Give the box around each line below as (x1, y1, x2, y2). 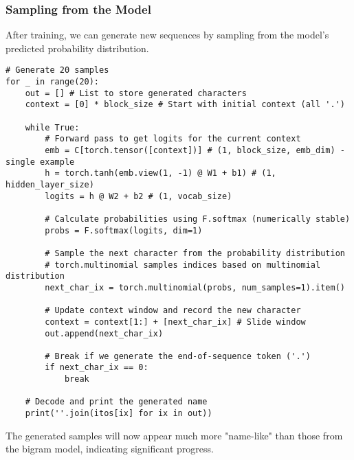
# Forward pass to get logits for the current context (45, 134, 301, 144)
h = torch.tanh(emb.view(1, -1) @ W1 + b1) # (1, (45, 168, 276, 179)
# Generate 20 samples (5, 65, 109, 76)
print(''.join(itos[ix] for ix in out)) (25, 409, 212, 419)
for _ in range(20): (5, 77, 100, 87)
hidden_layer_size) (5, 179, 94, 189)
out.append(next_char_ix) (45, 328, 164, 338)
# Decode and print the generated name (25, 397, 208, 407)
